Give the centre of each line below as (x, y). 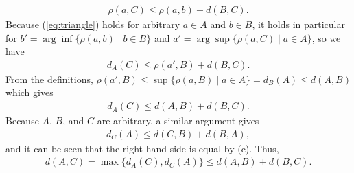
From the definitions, (49, 79)
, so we (326, 37)
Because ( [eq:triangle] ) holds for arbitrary (93, 24)
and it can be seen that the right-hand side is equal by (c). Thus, (142, 148)
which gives (29, 92)
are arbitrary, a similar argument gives (178, 120)
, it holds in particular (298, 24)
